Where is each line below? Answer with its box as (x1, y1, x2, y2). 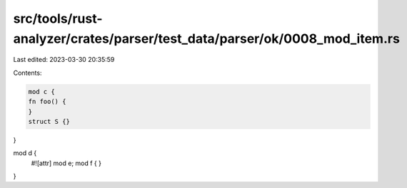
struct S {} (28, 117, 71, 125)
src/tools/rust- (13, 11, 103, 26)
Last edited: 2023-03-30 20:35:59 (13, 56, 115, 64)
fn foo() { (28, 98, 66, 106)
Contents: (13, 68, 42, 77)
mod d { (13, 149, 37, 157)
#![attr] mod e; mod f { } (31, 159, 101, 167)
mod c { (28, 88, 55, 95)
